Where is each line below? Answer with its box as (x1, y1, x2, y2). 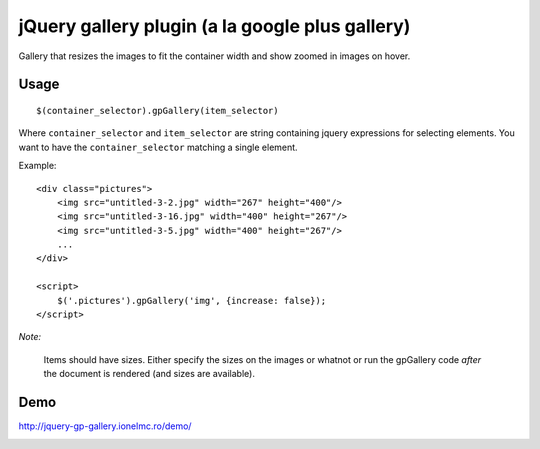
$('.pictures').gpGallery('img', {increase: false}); (56, 295, 327, 306)
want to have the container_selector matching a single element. (18, 141, 299, 153)
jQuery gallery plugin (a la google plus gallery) (18, 15, 411, 37)
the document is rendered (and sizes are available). (43, 368, 255, 380)
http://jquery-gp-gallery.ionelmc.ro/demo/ (18, 420, 192, 432)
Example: (18, 160, 57, 172)
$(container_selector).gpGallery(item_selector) (36, 105, 279, 116)
